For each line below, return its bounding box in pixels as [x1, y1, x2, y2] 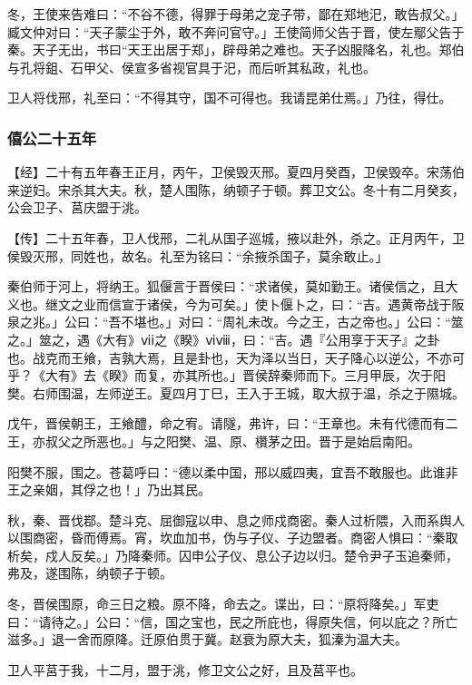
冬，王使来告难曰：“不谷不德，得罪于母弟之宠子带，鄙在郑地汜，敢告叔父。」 [7, 5, 465, 23]
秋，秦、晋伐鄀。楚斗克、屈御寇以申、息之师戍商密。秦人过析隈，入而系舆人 [7, 510, 465, 529]
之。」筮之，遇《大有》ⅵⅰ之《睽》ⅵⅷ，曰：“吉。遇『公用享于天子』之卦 [7, 329, 440, 348]
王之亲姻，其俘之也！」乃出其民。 [7, 480, 211, 499]
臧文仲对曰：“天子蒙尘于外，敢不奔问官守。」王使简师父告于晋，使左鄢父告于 [7, 22, 465, 41]
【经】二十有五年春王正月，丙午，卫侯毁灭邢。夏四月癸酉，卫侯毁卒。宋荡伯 [7, 162, 465, 181]
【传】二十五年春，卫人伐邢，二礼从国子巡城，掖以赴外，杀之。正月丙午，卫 [7, 228, 465, 247]
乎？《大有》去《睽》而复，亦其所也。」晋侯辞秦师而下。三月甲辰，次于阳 [7, 366, 446, 385]
